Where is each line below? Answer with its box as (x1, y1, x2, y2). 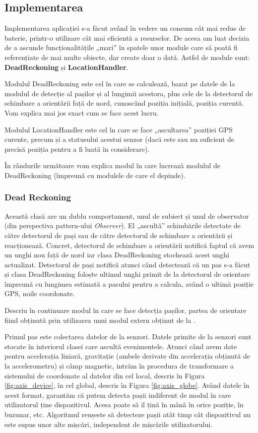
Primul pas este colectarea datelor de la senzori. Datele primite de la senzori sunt (4, 331, 252, 342)
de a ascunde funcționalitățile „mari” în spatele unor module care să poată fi (4, 42, 238, 53)
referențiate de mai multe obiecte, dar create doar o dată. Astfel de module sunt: (4, 52, 250, 62)
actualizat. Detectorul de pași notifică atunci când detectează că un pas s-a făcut (4, 259, 251, 269)
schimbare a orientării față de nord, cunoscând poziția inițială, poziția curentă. (4, 98, 244, 108)
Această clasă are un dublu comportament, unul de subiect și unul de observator (4, 210, 249, 221)
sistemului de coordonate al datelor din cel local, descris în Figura (4, 370, 205, 380)
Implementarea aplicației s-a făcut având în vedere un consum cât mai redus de (4, 23, 246, 33)
